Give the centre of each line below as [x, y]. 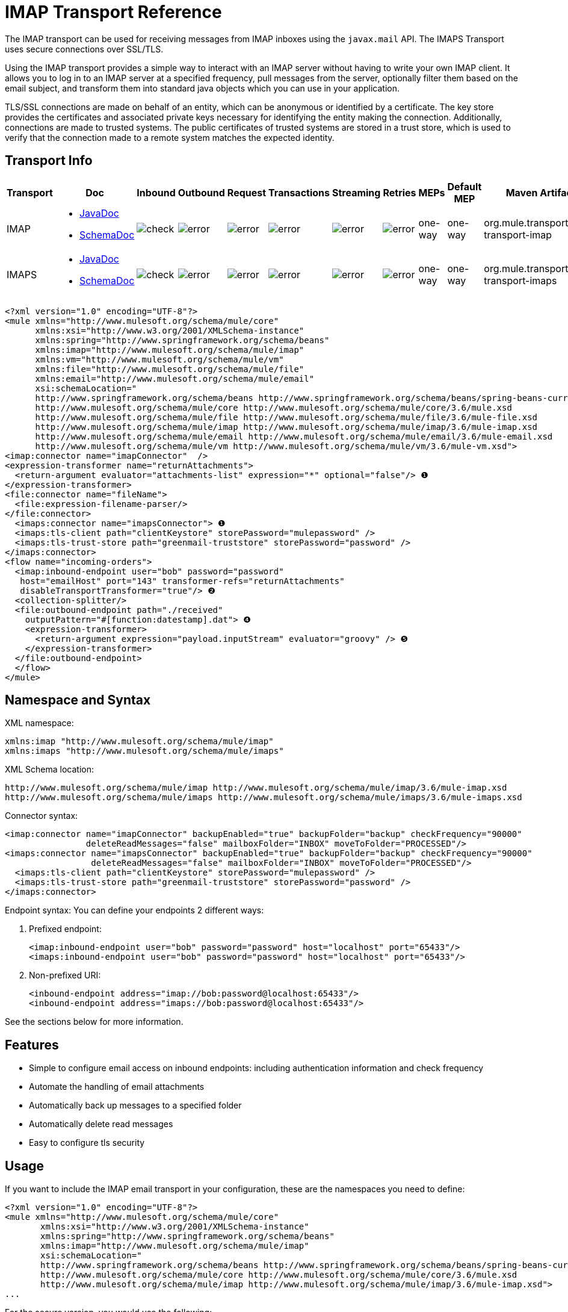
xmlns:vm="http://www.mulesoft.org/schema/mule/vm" [159, 359]
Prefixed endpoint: [65, 929]
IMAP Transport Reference [113, 12]
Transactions [299, 192]
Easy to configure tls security [87, 1143]
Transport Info [49, 161]
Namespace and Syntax [78, 700]
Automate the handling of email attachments [117, 1087]
